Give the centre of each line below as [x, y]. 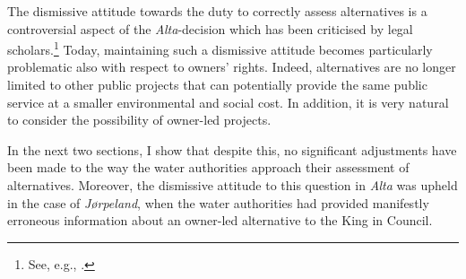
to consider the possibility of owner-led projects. [139, 120]
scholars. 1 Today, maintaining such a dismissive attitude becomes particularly [220, 48]
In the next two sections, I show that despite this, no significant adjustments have [232, 149]
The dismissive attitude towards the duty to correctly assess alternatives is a [217, 11]
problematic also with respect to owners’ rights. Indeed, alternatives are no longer [232, 67]
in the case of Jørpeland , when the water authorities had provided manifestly [218, 202]
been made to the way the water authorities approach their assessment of [208, 167]
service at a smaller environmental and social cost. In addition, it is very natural [228, 102]
